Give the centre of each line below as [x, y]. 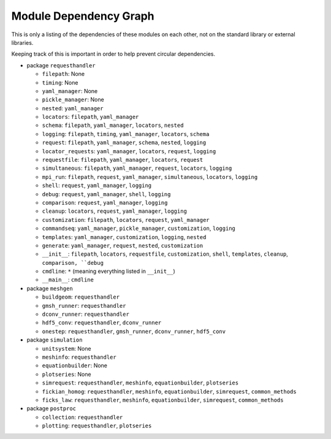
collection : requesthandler [82, 417]
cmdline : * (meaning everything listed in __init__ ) [109, 271]
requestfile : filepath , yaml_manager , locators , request [123, 160]
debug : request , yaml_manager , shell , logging [106, 194]
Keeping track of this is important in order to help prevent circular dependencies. [113, 54]
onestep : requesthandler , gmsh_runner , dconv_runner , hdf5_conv [134, 331]
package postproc [51, 408]
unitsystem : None [67, 348]
